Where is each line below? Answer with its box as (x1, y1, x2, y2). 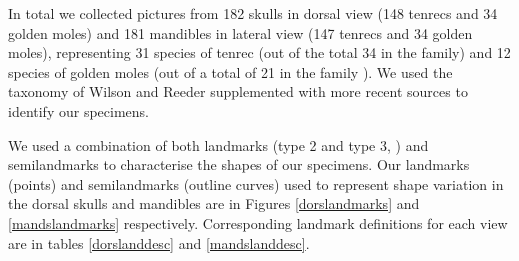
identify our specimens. (8, 100, 149, 121)
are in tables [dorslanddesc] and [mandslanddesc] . (8, 232, 310, 253)
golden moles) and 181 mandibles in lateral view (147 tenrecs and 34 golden (8, 22, 473, 43)
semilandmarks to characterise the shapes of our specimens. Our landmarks (8, 154, 470, 175)
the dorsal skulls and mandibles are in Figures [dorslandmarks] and (8, 193, 420, 214)
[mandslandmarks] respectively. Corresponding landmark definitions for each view (8, 212, 508, 233)
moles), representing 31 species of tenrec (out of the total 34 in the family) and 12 (8, 42, 511, 63)
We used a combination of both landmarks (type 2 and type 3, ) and (8, 134, 429, 155)
